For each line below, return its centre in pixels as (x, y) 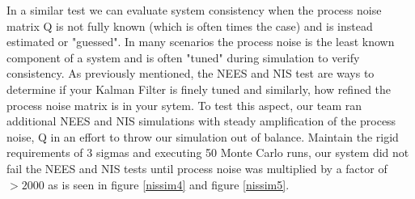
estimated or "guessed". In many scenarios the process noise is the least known (201, 42)
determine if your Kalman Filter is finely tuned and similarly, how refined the (199, 89)
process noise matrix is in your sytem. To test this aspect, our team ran (184, 105)
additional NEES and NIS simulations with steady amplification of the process (201, 121)
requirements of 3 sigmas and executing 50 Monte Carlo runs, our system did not (208, 152)
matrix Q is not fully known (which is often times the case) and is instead (190, 25)
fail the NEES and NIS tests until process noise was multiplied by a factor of (197, 168)
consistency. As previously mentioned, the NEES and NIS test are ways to (191, 73)
